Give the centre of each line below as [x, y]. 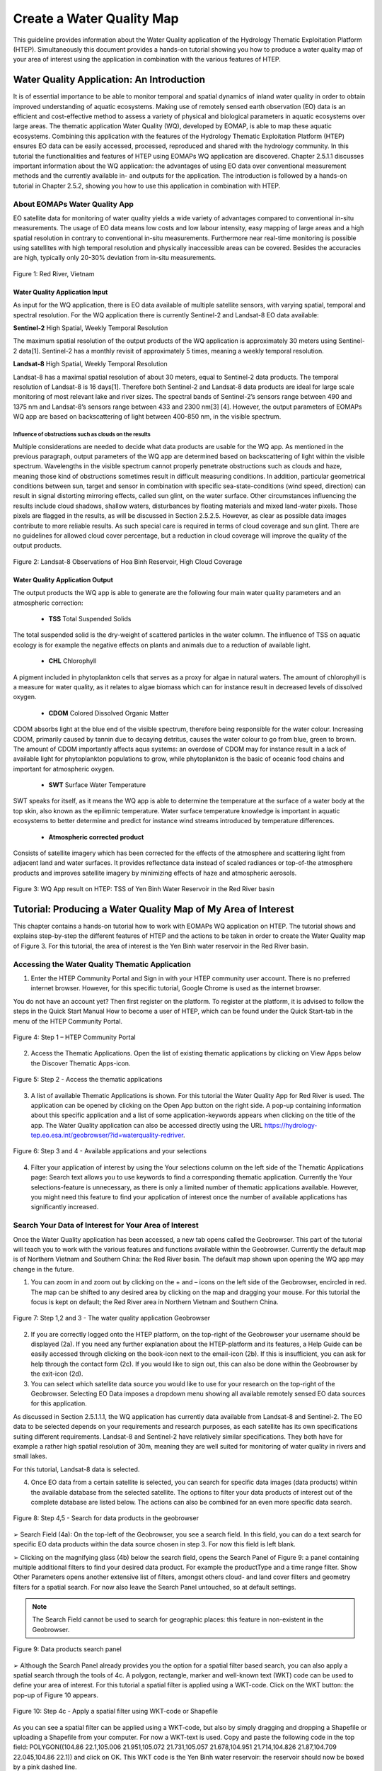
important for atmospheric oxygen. [64, 769]
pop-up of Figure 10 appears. [56, 1695]
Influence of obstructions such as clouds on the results [82, 434]
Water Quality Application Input [60, 292]
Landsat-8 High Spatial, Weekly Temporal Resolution [90, 364]
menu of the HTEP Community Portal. [68, 1021]
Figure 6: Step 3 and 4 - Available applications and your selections [110, 1151]
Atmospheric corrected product [96, 837]
